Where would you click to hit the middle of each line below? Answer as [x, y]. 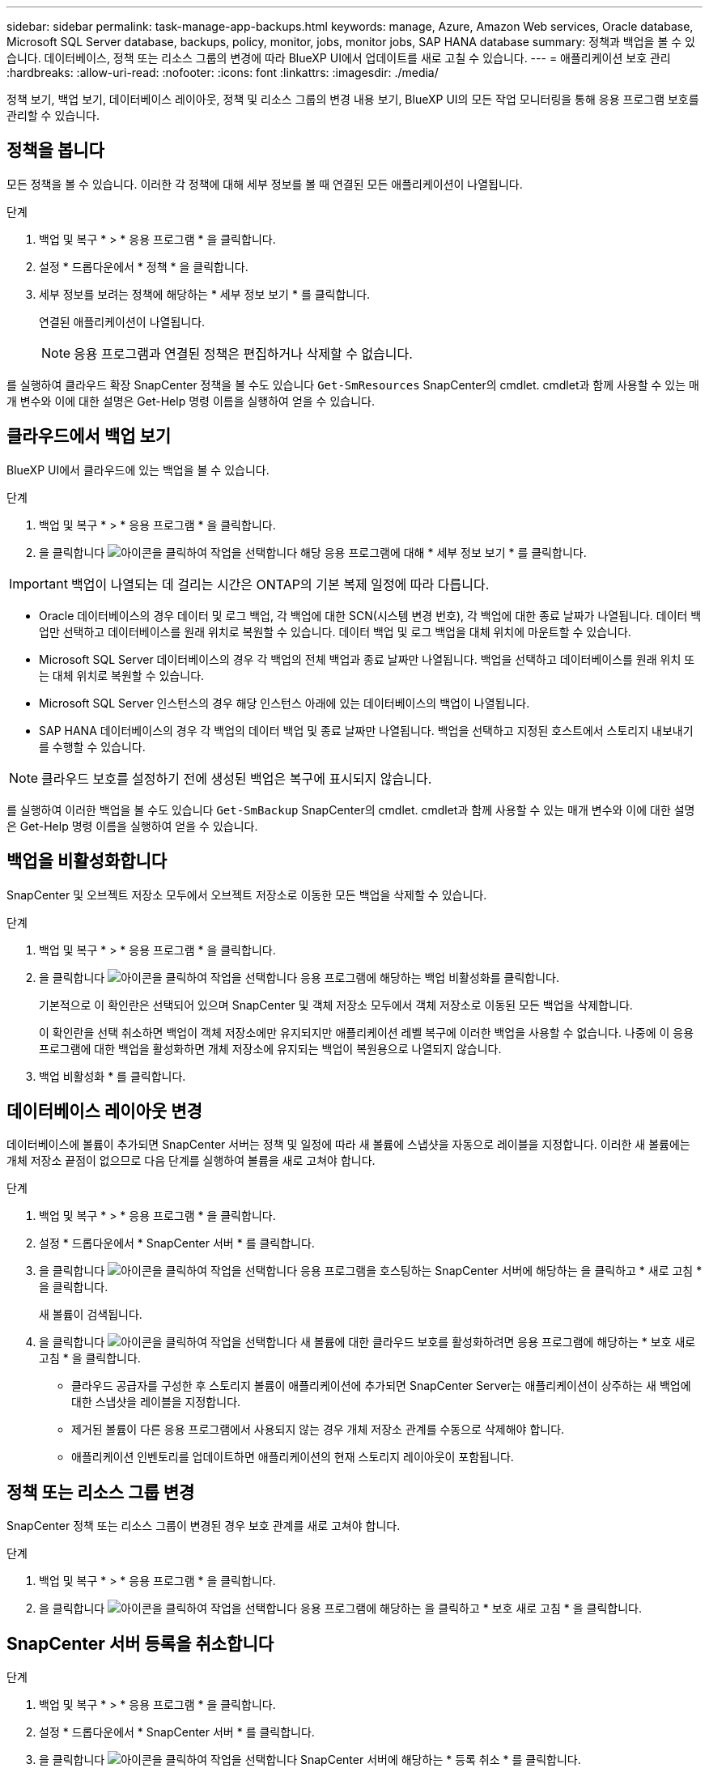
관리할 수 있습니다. [53, 115]
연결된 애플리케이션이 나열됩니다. [122, 321]
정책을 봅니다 [55, 151]
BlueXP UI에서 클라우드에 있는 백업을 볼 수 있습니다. [138, 470]
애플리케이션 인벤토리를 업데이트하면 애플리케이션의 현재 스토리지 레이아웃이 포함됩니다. [293, 1457]
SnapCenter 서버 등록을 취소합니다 [140, 1643]
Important [38, 583]
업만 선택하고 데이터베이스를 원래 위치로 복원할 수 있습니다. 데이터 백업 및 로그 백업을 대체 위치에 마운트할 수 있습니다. [335, 631]
